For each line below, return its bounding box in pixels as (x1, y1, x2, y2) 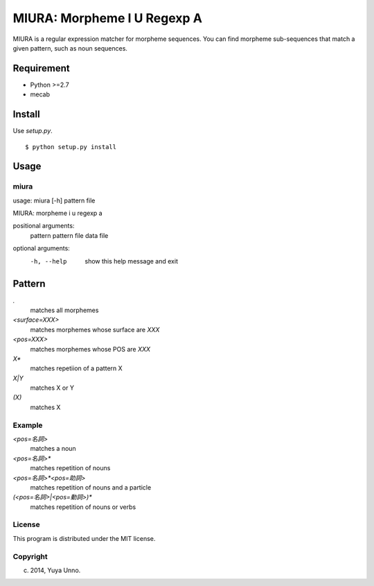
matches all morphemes (30, 306, 99, 314)
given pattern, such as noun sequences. (12, 44, 128, 52)
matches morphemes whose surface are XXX (30, 325, 160, 334)
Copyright (12, 551, 48, 561)
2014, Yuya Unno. (30, 566, 81, 574)
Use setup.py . (12, 127, 53, 135)
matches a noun (30, 445, 76, 453)
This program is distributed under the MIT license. (12, 534, 156, 542)
